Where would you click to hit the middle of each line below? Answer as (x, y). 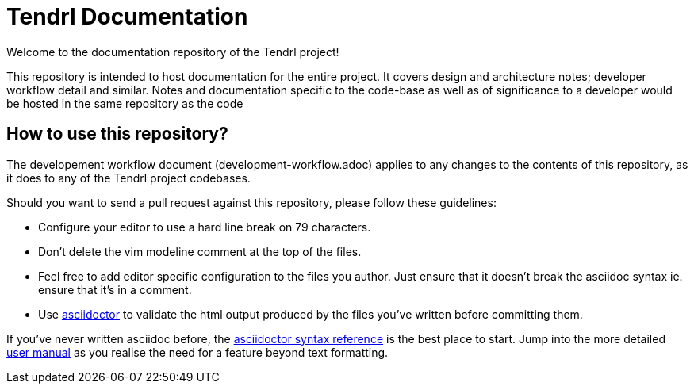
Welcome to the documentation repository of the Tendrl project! (173, 52)
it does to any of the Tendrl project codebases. (128, 178)
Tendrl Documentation (127, 17)
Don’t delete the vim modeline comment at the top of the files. (200, 251)
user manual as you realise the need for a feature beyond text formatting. (197, 352)
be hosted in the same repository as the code (125, 103)
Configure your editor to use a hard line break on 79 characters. (205, 227)
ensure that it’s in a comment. (115, 289)
